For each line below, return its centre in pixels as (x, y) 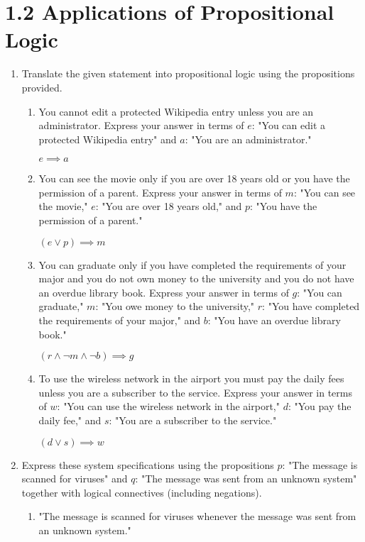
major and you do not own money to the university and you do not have (196, 278)
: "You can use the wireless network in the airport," (168, 406)
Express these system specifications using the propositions (148, 464)
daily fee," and (70, 420)
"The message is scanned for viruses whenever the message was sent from (197, 516)
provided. (42, 87)
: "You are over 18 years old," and (169, 206)
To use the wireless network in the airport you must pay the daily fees (191, 378)
